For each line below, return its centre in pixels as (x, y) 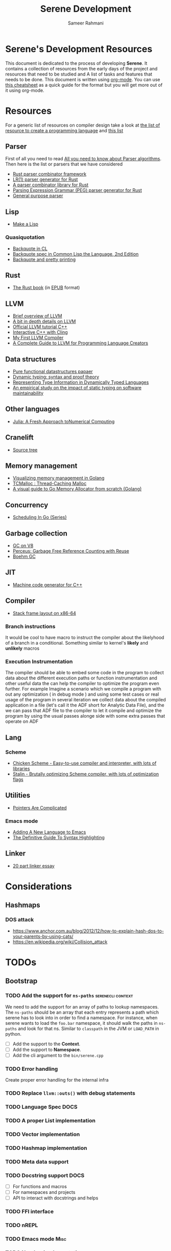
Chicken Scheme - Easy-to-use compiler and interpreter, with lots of (84, 763)
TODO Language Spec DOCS (41, 1107)
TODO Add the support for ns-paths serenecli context (69, 996)
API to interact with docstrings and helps (55, 1198)
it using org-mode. (25, 90)
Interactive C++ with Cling (40, 332)
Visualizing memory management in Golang (58, 478)
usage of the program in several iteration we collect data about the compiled (86, 700)
